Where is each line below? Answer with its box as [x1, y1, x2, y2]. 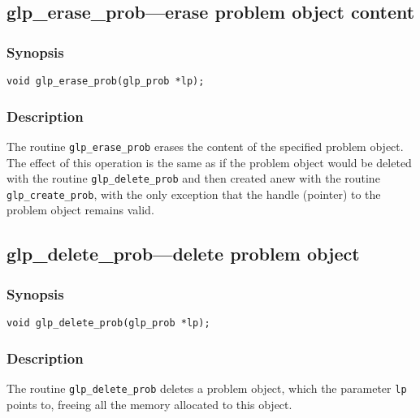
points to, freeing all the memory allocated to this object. [6, 395, 292, 412]
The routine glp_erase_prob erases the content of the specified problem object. [6, 137, 404, 154]
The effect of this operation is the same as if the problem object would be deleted [6, 153, 412, 170]
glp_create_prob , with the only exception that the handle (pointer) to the [6, 185, 381, 202]
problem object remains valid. [6, 201, 154, 218]
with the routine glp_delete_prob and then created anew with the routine [6, 170, 380, 187]
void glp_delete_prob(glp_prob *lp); [6, 317, 210, 330]
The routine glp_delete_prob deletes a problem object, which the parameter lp [6, 379, 407, 396]
